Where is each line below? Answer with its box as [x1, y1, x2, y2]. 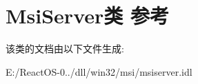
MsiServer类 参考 [6, 1, 169, 30]
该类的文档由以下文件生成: [6, 41, 124, 56]
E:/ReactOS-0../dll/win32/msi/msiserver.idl [6, 64, 192, 78]
